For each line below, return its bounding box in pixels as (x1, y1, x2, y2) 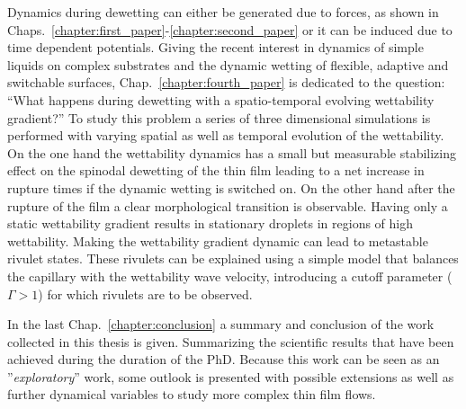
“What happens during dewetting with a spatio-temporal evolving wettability (7, 90, 435, 109)
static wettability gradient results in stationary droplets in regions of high (7, 214, 414, 233)
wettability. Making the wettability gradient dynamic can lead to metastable (7, 231, 428, 250)
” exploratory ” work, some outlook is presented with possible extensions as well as (7, 367, 454, 386)
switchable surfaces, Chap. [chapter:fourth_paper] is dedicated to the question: (7, 73, 445, 92)
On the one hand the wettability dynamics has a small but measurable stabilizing (7, 143, 456, 162)
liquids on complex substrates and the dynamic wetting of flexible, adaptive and (7, 55, 449, 74)
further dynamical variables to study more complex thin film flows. (7, 385, 376, 404)
